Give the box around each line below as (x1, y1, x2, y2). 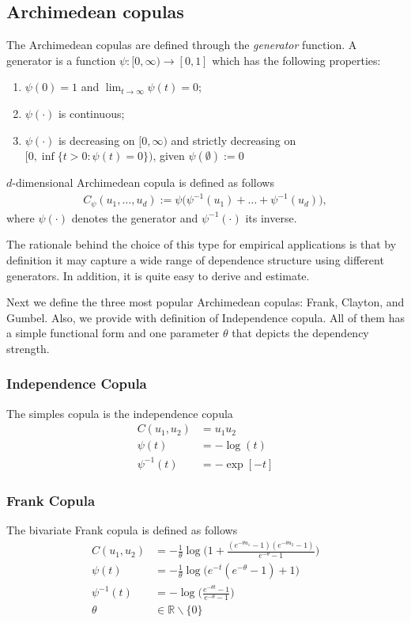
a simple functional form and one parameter (6, 325, 220, 341)
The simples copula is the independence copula (6, 405, 233, 421)
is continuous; (58, 104, 125, 121)
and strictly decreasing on (171, 131, 296, 148)
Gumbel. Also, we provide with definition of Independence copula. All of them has (6, 309, 405, 325)
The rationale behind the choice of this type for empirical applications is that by (6, 236, 397, 253)
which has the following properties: (212, 51, 381, 68)
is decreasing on (58, 131, 135, 148)
